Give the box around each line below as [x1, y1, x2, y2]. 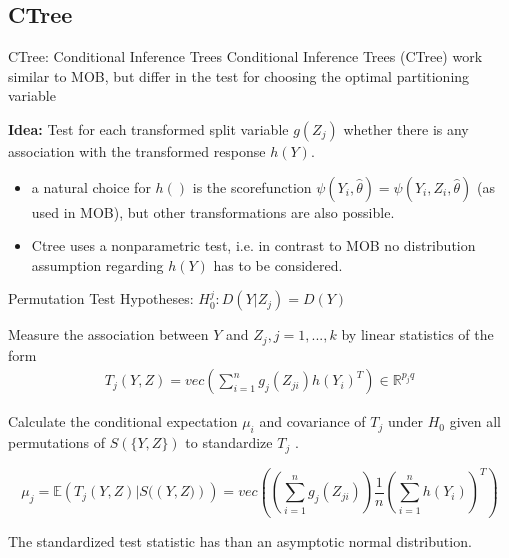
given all [449, 411, 502, 432]
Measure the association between [8, 324, 209, 345]
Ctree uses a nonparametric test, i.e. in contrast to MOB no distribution [31, 235, 476, 256]
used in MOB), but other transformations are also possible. [31, 201, 395, 222]
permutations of [8, 432, 105, 453]
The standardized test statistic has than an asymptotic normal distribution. [8, 530, 472, 551]
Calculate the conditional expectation [8, 411, 238, 432]
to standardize [185, 432, 273, 453]
